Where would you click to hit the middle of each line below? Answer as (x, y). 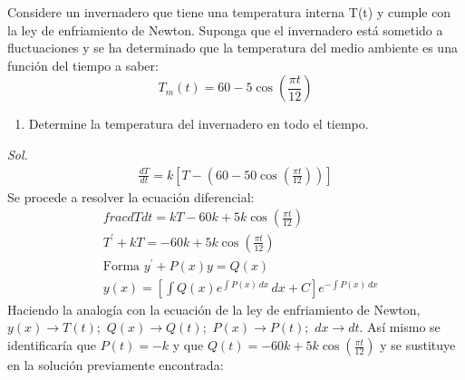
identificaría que (52, 345)
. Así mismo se (400, 327)
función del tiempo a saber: (83, 65)
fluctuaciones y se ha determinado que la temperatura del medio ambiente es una (232, 48)
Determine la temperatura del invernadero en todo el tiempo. (199, 124)
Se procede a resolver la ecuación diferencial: (131, 196)
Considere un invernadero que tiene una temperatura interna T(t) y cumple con (229, 12)
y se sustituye (418, 345)
